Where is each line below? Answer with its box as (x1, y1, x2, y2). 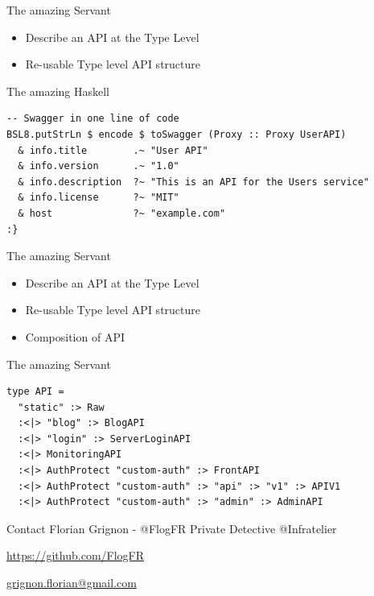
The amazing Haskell (6, 82, 110, 99)
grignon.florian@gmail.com (6, 574, 137, 591)
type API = (6, 386, 64, 398)
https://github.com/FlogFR (6, 547, 145, 564)
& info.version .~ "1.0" (18, 160, 179, 172)
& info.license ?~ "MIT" (18, 192, 179, 204)
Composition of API (25, 328, 125, 345)
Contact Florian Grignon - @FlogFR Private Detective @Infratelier (6, 519, 337, 536)
